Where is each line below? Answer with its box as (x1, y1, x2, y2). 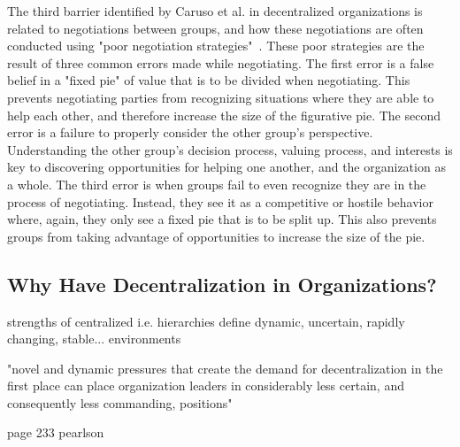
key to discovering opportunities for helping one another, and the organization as (7, 158, 446, 176)
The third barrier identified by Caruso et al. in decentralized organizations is (7, 2, 423, 19)
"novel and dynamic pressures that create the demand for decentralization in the (7, 358, 443, 377)
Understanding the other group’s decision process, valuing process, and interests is (7, 140, 453, 158)
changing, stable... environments (7, 329, 181, 348)
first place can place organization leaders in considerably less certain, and (7, 376, 404, 395)
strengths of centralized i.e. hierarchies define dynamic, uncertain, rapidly (7, 312, 405, 330)
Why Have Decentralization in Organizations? (7, 270, 437, 297)
